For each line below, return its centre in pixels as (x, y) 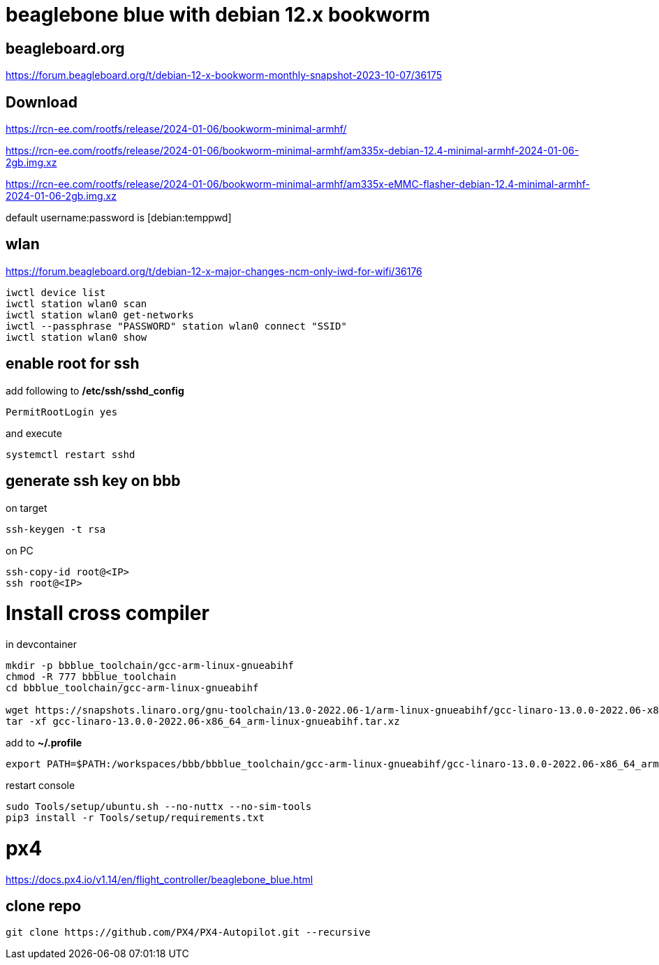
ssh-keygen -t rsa (56, 529)
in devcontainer (41, 644)
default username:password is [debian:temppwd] (119, 218)
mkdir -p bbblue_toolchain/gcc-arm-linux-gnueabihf (150, 666)
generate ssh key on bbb (93, 481)
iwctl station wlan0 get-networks (100, 315)
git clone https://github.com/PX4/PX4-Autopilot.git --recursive (188, 933)
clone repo (44, 906)
